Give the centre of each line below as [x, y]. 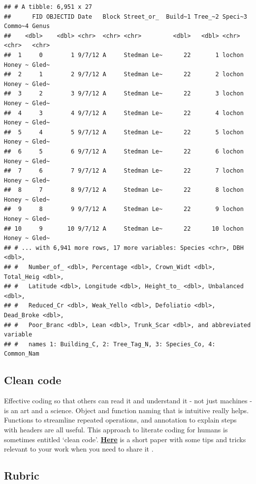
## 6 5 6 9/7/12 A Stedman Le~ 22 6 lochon [124, 151]
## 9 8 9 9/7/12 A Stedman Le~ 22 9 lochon [124, 209]
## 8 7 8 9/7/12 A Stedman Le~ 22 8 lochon [124, 190]
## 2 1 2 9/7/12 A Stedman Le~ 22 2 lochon [124, 75]
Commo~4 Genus [27, 26]
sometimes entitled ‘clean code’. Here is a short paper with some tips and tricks [125, 439]
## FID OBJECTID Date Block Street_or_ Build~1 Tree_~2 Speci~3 [126, 16]
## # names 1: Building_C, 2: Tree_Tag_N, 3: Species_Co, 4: [110, 344]
